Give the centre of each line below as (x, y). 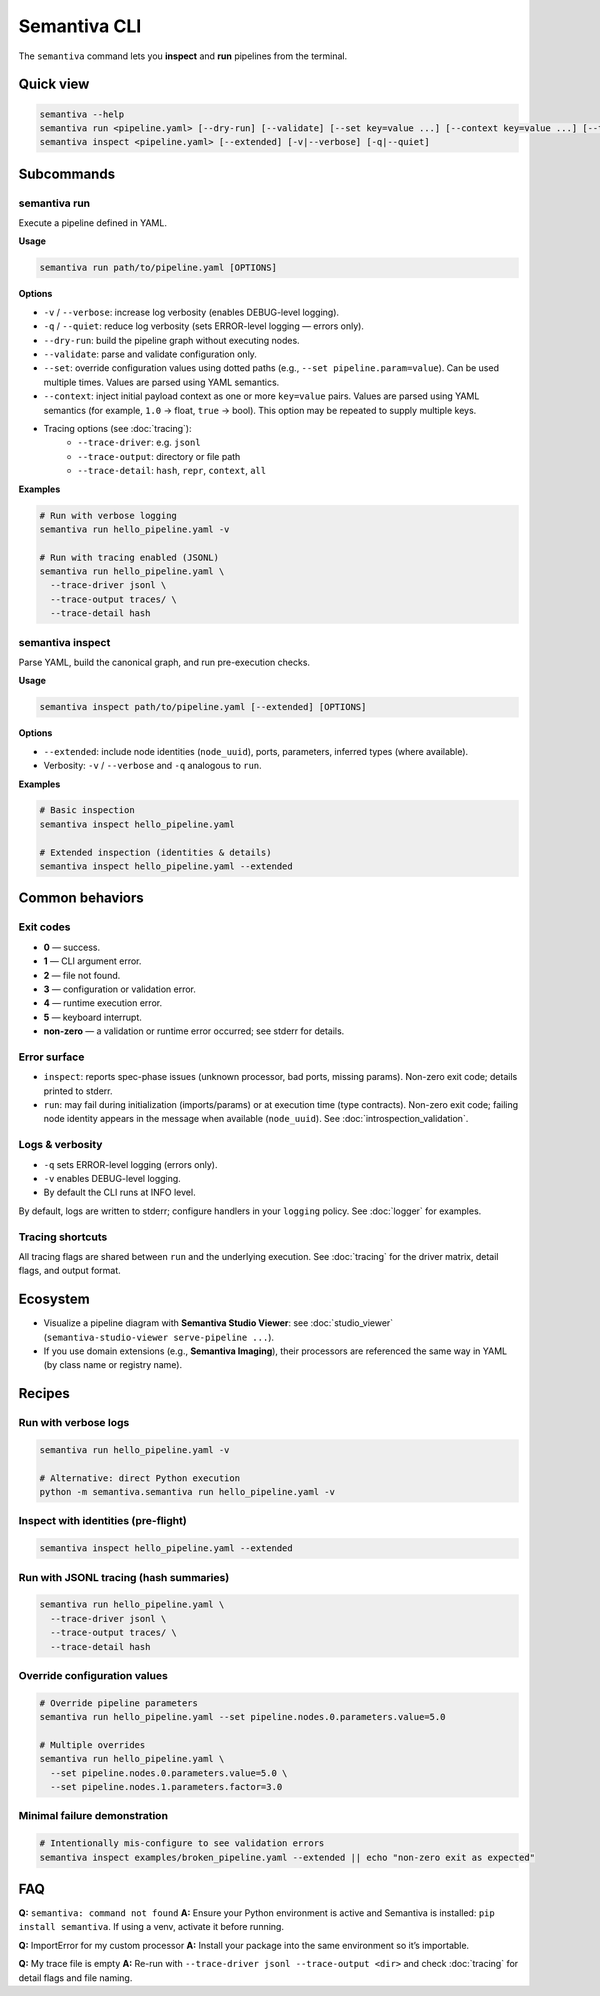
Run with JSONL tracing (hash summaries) (124, 1577)
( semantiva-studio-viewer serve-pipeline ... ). (159, 1337)
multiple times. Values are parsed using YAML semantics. (161, 382)
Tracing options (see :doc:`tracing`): (117, 428)
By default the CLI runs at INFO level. (119, 1192)
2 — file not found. (82, 975)
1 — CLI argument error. (92, 961)
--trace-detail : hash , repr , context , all (172, 471)
